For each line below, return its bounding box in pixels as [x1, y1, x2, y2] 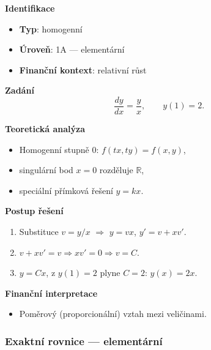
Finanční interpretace [5, 286, 98, 299]
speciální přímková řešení [19, 184, 113, 196]
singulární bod [19, 163, 73, 176]
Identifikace [5, 2, 55, 14]
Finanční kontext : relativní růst [19, 63, 147, 76]
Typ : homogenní [19, 22, 83, 35]
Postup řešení [5, 204, 64, 217]
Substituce [19, 225, 59, 237]
